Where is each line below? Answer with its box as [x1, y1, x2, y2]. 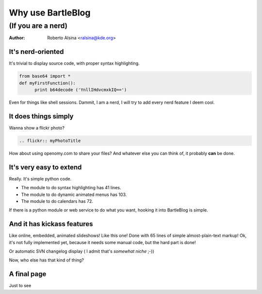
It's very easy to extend [9, 163, 82, 171]
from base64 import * [19, 73, 71, 79]
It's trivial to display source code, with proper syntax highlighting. [9, 61, 140, 66]
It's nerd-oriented [9, 48, 64, 56]
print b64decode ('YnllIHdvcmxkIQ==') [34, 87, 127, 93]
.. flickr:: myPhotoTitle [19, 138, 81, 143]
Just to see [9, 283, 32, 289]
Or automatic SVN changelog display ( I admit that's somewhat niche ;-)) [9, 248, 155, 254]
